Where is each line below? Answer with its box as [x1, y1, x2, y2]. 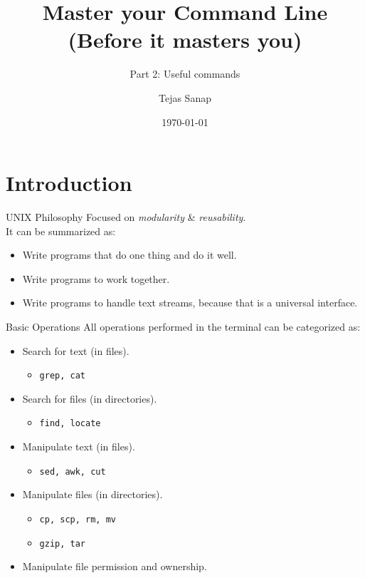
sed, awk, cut [39, 466, 106, 477]
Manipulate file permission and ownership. [22, 559, 207, 574]
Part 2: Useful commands [129, 66, 240, 81]
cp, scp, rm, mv [39, 514, 116, 525]
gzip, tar [39, 538, 86, 549]
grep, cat [39, 371, 86, 381]
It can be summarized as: [6, 223, 116, 238]
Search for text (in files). [22, 343, 129, 358]
